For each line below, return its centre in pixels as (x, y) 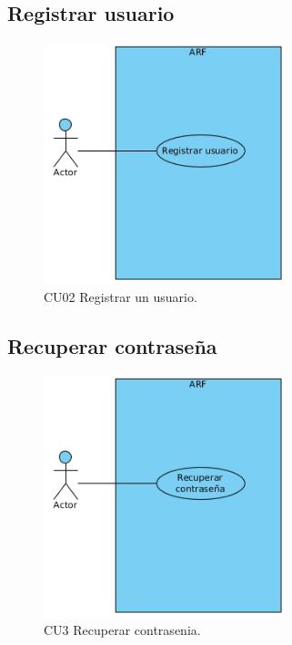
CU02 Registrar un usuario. (121, 297)
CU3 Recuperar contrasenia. (122, 630)
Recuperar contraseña (112, 346)
